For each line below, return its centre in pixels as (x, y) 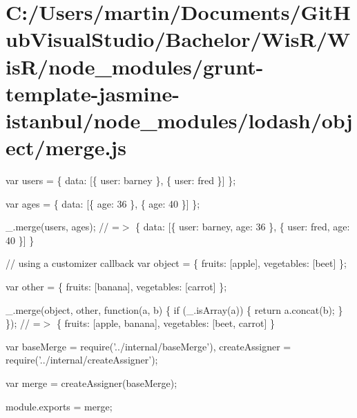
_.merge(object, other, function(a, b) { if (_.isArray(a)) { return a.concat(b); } (174, 309)
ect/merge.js (66, 147)
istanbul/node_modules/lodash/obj (179, 120)
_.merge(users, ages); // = (62, 227)
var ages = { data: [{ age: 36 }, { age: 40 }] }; (103, 203)
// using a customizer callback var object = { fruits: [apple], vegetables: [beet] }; (176, 263)
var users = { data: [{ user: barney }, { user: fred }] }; (121, 180)
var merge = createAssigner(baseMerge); (91, 383)
